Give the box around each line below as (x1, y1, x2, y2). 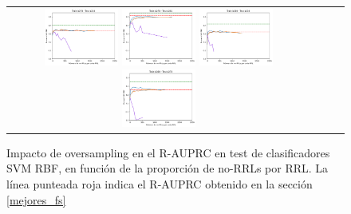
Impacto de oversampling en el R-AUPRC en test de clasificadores (6, 144, 330, 160)
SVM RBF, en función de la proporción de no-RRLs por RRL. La (6, 160, 329, 176)
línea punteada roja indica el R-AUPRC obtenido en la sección (6, 175, 313, 192)
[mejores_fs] (6, 191, 66, 208)
